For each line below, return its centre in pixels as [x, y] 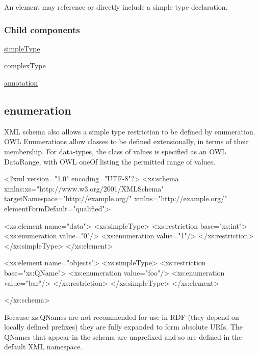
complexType [25, 65]
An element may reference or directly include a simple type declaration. [116, 7]
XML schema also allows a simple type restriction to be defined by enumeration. [130, 131]
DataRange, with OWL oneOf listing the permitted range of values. [110, 161]
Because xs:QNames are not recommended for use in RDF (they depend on [122, 317]
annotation [21, 83]
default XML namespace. [43, 347]
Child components [42, 29]
